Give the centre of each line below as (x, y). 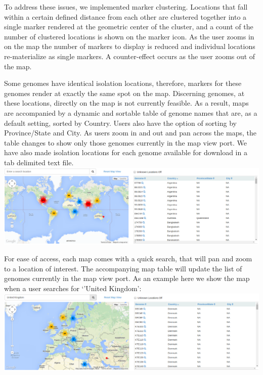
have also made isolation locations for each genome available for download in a (126, 152)
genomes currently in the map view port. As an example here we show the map (127, 278)
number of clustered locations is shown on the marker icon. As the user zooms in (129, 36)
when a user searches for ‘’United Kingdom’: (73, 288)
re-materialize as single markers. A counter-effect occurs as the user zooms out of (130, 56)
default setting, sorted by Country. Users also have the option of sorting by (120, 123)
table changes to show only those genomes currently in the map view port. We (125, 142)
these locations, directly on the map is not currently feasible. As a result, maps (126, 103)
